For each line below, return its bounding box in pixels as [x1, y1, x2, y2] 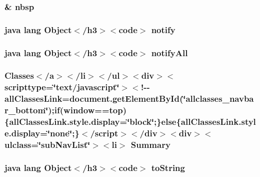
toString [151, 161, 185, 173]
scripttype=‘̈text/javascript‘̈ [4, 81, 119, 93]
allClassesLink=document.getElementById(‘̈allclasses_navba [4, 92, 254, 105]
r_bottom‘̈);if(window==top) [4, 104, 127, 116]
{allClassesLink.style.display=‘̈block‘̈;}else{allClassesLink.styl [4, 115, 256, 128]
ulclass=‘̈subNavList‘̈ [4, 138, 90, 150]
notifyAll [151, 46, 188, 59]
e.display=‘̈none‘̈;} [4, 127, 79, 139]
